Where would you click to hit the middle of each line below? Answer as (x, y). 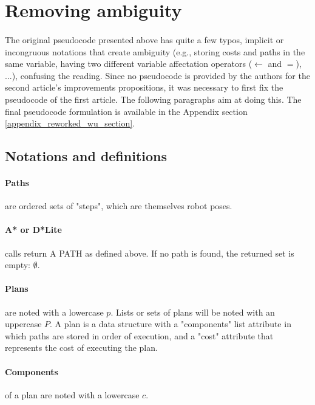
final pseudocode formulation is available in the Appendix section (126, 111)
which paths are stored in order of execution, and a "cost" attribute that (139, 335)
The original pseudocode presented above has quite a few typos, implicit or (144, 39)
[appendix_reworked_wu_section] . (70, 123)
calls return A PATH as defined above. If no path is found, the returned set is (150, 253)
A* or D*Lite (33, 230)
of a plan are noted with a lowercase (72, 394)
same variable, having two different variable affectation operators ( (129, 64)
